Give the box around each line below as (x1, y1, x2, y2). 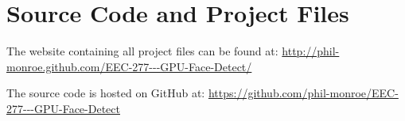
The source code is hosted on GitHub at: (6, 85, 205, 101)
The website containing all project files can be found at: (6, 43, 278, 59)
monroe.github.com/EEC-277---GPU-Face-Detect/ (6, 58, 252, 74)
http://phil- (282, 43, 340, 59)
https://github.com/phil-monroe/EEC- (208, 85, 399, 101)
